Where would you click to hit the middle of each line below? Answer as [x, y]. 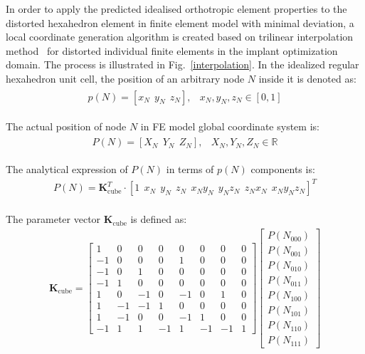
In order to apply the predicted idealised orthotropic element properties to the [176, 9]
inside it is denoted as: [307, 78]
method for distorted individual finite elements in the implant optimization [172, 50]
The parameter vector [53, 219]
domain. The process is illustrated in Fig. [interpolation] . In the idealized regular [182, 64]
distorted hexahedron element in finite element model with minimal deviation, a [180, 22]
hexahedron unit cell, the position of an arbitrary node [125, 78]
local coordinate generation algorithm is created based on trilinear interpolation [180, 37]
